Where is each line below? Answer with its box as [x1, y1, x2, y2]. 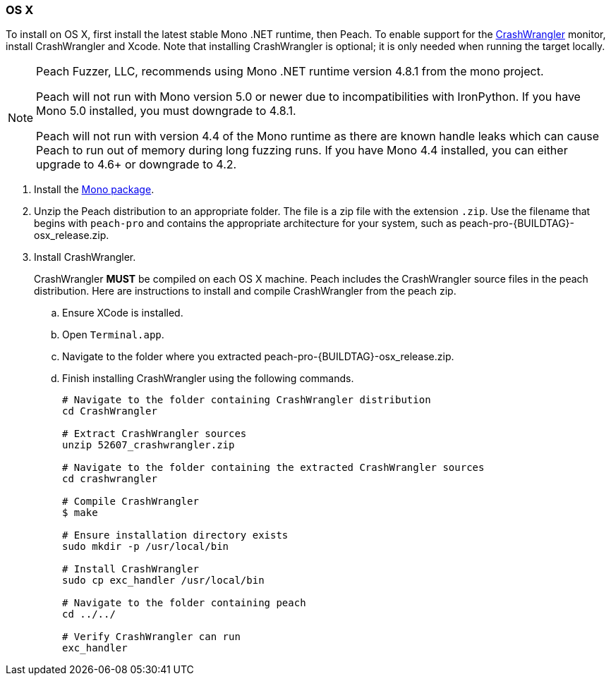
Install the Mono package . [34, 183, 155, 196]
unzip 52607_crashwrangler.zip [62, 439, 235, 451]
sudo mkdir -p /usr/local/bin [62, 541, 229, 553]
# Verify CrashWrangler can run [62, 631, 241, 643]
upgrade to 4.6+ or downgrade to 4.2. [36, 157, 237, 172]
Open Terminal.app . [62, 329, 164, 341]
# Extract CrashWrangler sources [62, 428, 247, 440]
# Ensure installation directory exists [62, 529, 289, 541]
